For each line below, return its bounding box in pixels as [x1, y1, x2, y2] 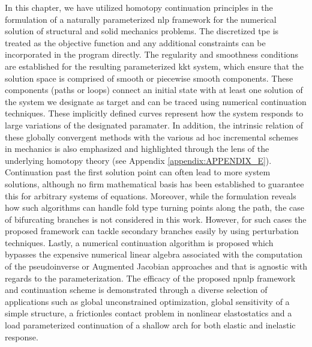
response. [5, 330, 38, 343]
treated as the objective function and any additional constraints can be [5, 36, 266, 49]
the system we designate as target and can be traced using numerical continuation [5, 95, 307, 107]
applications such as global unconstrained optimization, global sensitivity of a [5, 295, 290, 307]
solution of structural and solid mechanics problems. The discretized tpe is [5, 25, 279, 37]
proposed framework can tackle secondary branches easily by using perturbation [5, 225, 299, 237]
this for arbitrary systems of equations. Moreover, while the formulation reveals [5, 189, 296, 202]
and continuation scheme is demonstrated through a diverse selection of [5, 283, 268, 296]
